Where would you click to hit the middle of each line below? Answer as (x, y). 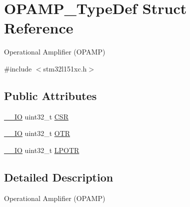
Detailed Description (59, 177)
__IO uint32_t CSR (36, 116)
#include (18, 68)
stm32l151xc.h (65, 68)
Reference (39, 28)
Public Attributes (50, 95)
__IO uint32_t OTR (37, 133)
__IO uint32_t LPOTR (42, 150)
